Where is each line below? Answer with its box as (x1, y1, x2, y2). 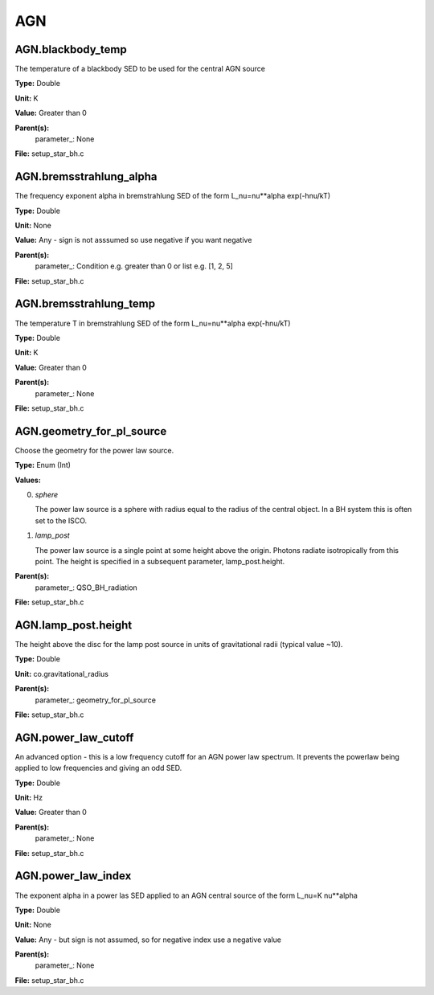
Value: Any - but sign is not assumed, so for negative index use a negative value (14, 935, 281, 944)
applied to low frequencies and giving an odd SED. (14, 764, 182, 773)
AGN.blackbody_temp (14, 43, 128, 56)
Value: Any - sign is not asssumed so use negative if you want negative (14, 235, 252, 245)
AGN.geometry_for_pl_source (14, 424, 167, 438)
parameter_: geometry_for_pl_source (35, 695, 157, 705)
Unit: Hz (14, 792, 43, 803)
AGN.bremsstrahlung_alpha (14, 170, 158, 184)
